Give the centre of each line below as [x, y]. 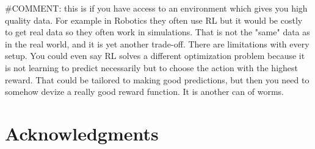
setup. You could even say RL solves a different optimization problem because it [155, 56]
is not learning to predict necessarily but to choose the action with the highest [151, 67]
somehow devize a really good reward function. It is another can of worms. [144, 92]
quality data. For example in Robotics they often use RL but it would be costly [154, 20]
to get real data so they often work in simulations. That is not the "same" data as [157, 32]
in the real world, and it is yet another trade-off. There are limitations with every [157, 43]
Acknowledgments [82, 133]
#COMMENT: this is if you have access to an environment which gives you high [156, 8]
